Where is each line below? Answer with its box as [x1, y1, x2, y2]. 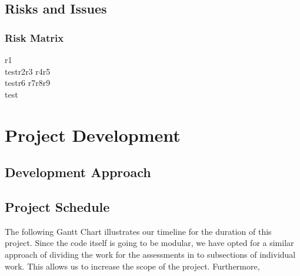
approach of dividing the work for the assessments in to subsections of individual [5, 248, 296, 260]
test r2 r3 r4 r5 [5, 65, 51, 77]
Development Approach [5, 163, 151, 181]
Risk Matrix [5, 30, 64, 45]
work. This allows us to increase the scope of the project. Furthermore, [5, 260, 260, 272]
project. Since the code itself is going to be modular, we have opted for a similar [5, 237, 294, 249]
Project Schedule [5, 197, 110, 215]
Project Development [5, 122, 181, 147]
